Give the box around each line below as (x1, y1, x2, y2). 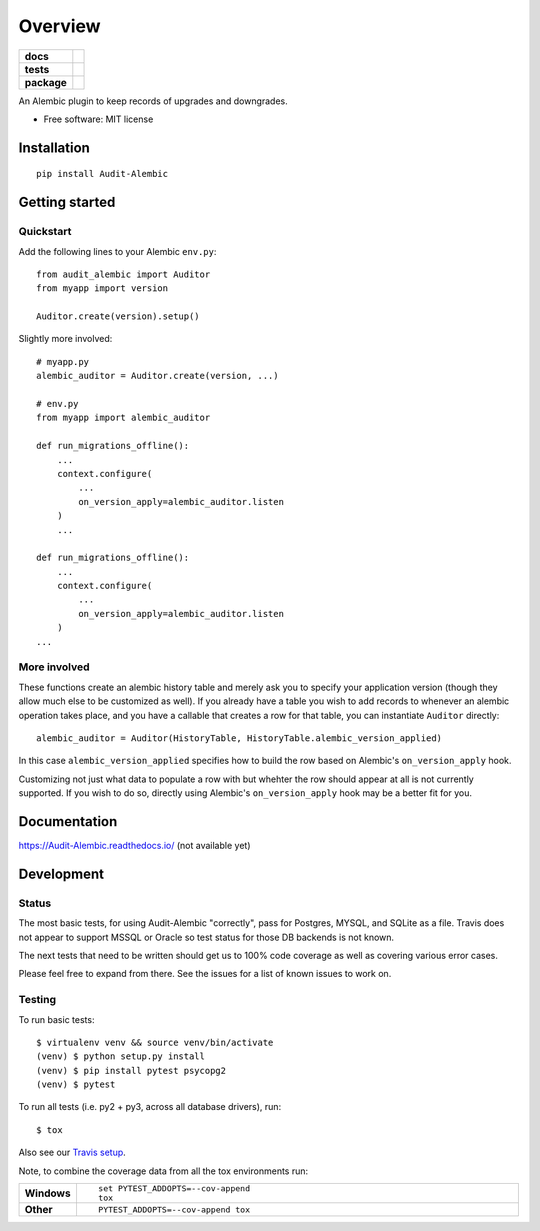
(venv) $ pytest (36, 1079, 116, 1090)
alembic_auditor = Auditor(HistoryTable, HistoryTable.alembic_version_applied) (36, 732, 443, 744)
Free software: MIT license (43, 113, 154, 125)
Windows (24, 1186, 71, 1200)
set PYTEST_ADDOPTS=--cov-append (98, 1183, 250, 1194)
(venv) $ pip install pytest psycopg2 (36, 1065, 227, 1076)
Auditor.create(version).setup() (36, 311, 200, 322)
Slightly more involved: (18, 333, 113, 345)
